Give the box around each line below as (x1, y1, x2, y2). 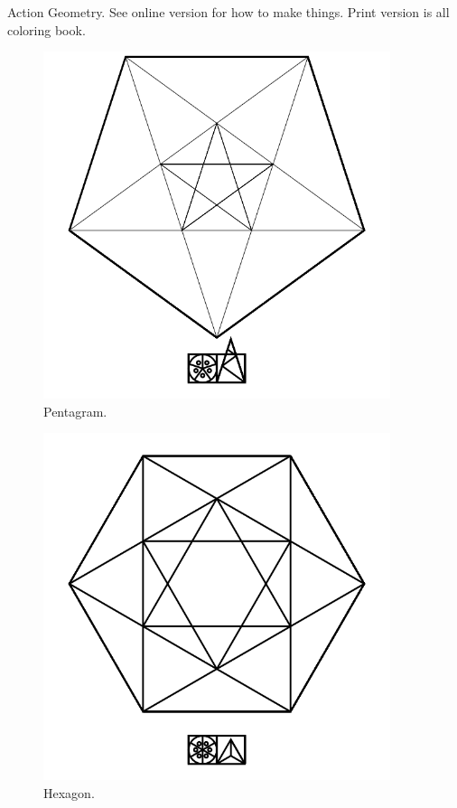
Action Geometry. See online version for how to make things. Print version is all (7, 3, 450, 21)
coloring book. (7, 20, 86, 39)
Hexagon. (43, 783, 95, 802)
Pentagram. (43, 401, 107, 420)
